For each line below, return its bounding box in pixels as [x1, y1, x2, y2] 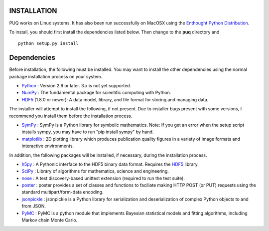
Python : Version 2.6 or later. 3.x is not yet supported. [21, 82, 132, 88]
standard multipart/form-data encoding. [21, 189, 104, 195]
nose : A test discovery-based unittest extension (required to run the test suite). [21, 175, 185, 181]
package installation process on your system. [9, 73, 103, 79]
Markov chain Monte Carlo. [21, 217, 78, 223]
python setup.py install [18, 40, 79, 46]
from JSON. [21, 203, 46, 209]
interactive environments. [21, 143, 74, 149]
